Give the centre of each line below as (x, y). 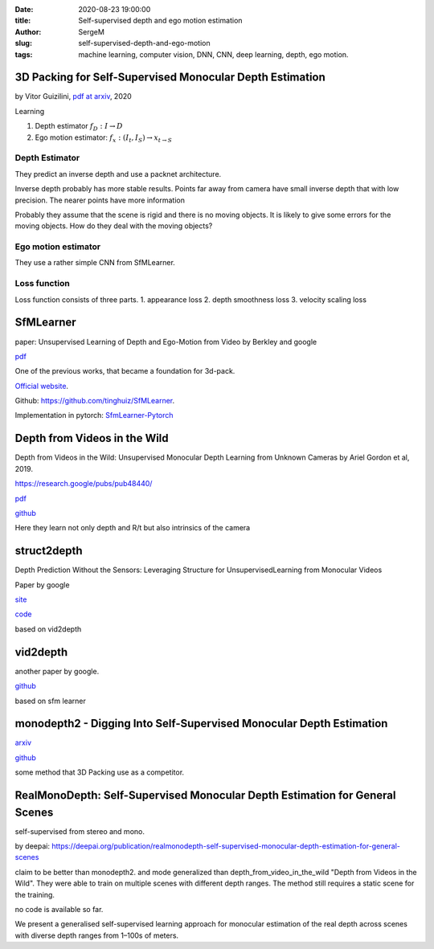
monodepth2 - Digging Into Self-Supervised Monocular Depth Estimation (201, 724)
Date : (24, 9)
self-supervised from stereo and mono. (80, 831)
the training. (35, 894)
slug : (23, 43)
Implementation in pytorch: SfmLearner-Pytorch (94, 415)
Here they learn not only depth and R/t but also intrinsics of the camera (133, 528)
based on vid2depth (48, 629)
